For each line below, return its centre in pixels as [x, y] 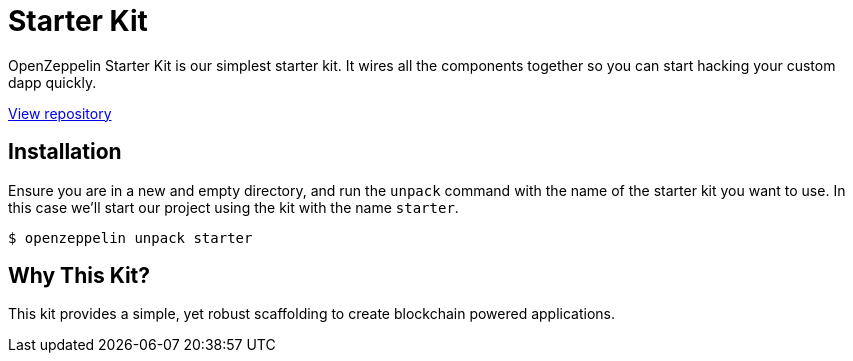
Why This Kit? [79, 276]
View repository [60, 113]
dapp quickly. [52, 82]
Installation [65, 152]
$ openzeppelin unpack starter [130, 237]
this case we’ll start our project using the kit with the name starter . [233, 207]
